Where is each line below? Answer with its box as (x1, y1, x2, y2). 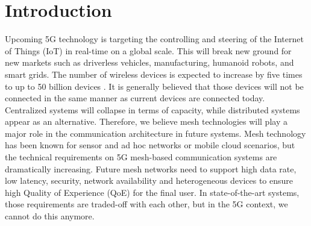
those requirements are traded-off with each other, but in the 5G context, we (5, 198, 288, 210)
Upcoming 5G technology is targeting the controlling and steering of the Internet (5, 33, 304, 45)
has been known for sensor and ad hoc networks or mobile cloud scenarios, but (5, 139, 295, 151)
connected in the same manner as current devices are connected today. (5, 92, 265, 104)
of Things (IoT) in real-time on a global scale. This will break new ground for (5, 44, 292, 57)
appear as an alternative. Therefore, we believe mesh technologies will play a (5, 115, 287, 128)
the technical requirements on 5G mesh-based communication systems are (5, 151, 277, 163)
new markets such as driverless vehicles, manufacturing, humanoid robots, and (5, 56, 294, 69)
